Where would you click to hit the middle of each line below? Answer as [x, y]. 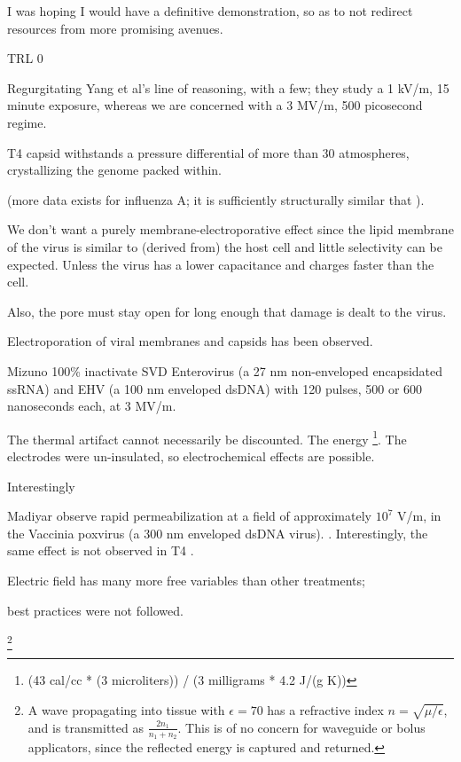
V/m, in [419, 516]
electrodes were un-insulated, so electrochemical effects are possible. [191, 456]
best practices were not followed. [95, 610]
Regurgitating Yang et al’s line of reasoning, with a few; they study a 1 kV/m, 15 [228, 87]
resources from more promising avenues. [115, 28]
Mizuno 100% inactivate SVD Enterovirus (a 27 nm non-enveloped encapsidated [225, 370]
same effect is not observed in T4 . [101, 550]
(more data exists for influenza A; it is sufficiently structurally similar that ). [216, 199]
